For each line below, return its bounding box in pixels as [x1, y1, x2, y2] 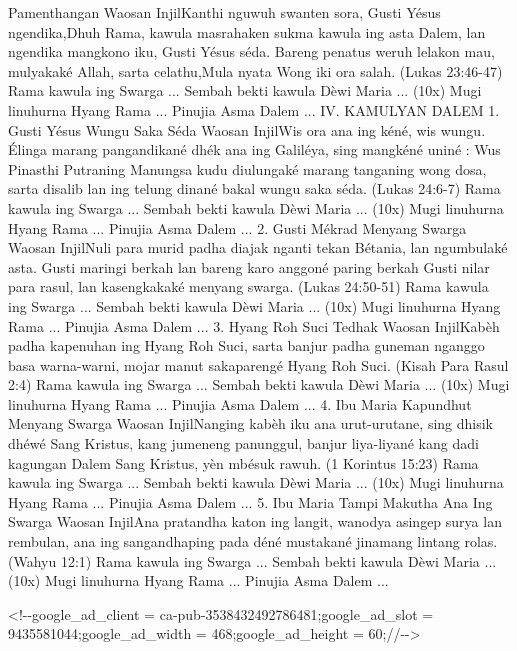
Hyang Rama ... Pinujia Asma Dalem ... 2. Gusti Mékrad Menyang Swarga [8, 217, 467, 238]
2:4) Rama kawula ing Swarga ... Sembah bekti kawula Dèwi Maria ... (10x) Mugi [8, 374, 510, 395]
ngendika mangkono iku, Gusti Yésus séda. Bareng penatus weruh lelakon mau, [8, 41, 495, 62]
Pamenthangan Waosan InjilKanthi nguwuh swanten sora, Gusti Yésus [8, 2, 441, 22]
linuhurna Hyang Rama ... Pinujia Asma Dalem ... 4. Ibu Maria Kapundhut [8, 393, 472, 414]
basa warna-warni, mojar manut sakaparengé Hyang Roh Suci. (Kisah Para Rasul [8, 354, 509, 375]
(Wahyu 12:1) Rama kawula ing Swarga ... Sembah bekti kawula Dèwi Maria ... [8, 550, 497, 571]
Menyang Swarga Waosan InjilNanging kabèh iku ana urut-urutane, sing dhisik [8, 413, 493, 434]
